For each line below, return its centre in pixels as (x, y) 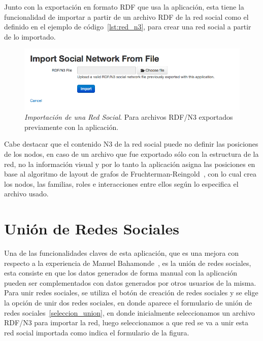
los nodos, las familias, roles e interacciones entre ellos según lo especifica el (121, 183)
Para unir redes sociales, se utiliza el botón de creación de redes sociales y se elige (131, 293)
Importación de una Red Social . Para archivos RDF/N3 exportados (129, 117)
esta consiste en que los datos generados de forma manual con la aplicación (121, 273)
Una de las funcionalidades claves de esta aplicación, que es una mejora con (121, 253)
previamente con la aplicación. (72, 127)
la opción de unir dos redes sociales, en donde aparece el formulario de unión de (128, 302)
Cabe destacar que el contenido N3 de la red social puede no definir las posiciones (131, 144)
